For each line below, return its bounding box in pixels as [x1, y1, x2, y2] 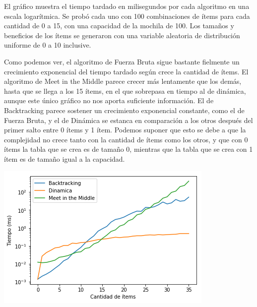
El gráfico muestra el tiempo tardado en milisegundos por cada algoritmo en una [4, 1, 250, 11]
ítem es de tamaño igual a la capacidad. [4, 153, 125, 164]
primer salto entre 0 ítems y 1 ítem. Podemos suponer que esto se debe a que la [4, 124, 246, 135]
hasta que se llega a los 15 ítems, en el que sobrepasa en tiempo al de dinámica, [4, 85, 246, 96]
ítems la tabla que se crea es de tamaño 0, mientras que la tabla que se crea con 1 [4, 144, 253, 154]
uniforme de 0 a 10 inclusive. [4, 40, 91, 50]
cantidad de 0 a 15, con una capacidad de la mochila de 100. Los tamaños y [4, 20, 234, 31]
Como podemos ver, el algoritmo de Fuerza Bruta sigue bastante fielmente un [4, 56, 240, 66]
